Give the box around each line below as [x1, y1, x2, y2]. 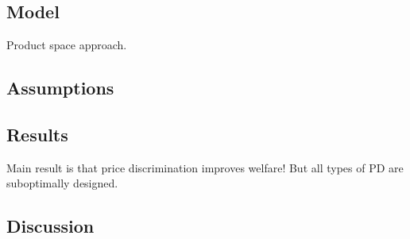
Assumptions [6, 75, 114, 100]
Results [6, 121, 68, 146]
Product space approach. [6, 37, 127, 53]
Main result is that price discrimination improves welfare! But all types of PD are [6, 159, 404, 175]
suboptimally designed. [6, 175, 118, 191]
